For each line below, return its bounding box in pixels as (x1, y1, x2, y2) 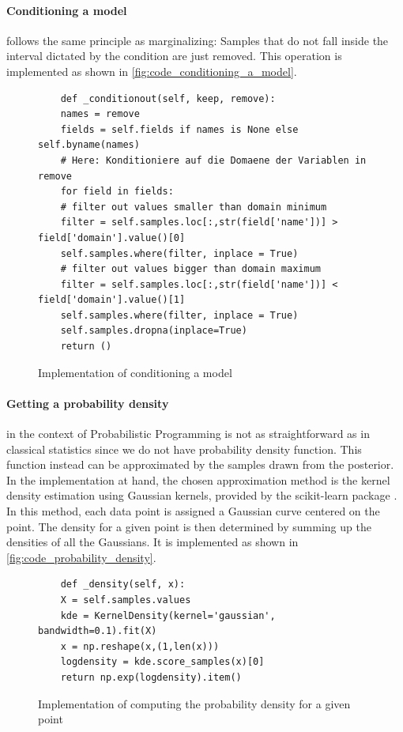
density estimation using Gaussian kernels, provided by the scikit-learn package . (6, 487, 397, 504)
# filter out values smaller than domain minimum (60, 201, 327, 213)
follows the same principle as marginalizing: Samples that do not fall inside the (6, 32, 389, 48)
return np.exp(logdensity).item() (60, 671, 242, 683)
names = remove (60, 108, 140, 120)
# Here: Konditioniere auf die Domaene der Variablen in (60, 154, 367, 166)
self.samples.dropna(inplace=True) (60, 325, 247, 337)
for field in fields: (60, 186, 174, 198)
